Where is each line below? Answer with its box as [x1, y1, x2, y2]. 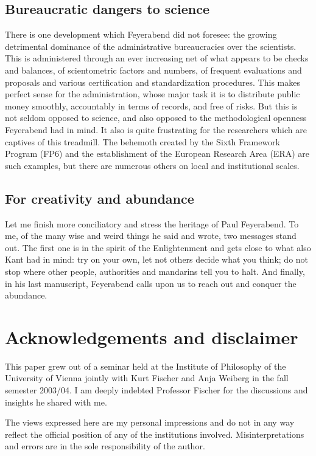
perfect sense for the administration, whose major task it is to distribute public [5, 88, 300, 100]
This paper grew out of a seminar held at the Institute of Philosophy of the [5, 359, 286, 372]
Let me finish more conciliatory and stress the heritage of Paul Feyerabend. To [5, 217, 299, 230]
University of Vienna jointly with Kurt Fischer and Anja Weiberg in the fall [5, 371, 289, 384]
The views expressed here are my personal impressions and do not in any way [5, 416, 295, 429]
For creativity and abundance [5, 188, 194, 207]
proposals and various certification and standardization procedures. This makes [5, 75, 300, 88]
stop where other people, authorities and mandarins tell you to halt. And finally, [5, 264, 305, 277]
